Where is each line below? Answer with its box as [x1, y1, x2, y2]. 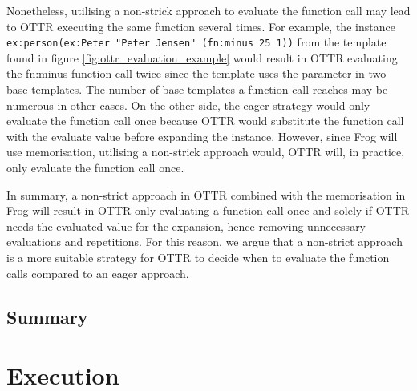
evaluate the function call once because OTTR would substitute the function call [6, 112, 404, 129]
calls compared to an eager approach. [6, 264, 189, 281]
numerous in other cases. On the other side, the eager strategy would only [6, 96, 370, 113]
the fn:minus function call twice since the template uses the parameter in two [6, 65, 387, 82]
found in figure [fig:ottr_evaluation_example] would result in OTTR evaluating [6, 49, 398, 66]
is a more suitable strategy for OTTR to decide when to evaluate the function [6, 248, 390, 265]
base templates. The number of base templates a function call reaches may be [6, 81, 388, 98]
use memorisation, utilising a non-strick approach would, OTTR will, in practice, [6, 143, 405, 160]
